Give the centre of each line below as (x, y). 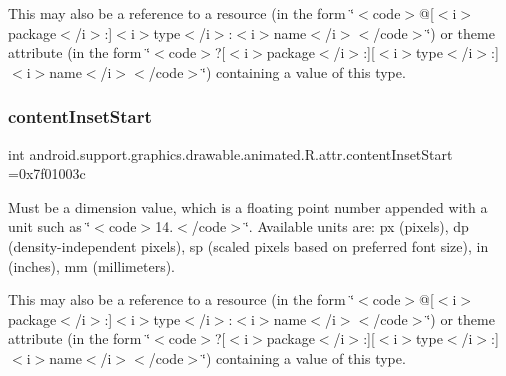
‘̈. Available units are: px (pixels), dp (356, 226)
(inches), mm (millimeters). (92, 265)
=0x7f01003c (47, 173)
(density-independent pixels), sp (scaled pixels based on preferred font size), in (248, 245)
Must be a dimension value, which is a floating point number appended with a (248, 206)
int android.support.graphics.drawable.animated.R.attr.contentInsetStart (230, 153)
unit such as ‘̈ (49, 226)
